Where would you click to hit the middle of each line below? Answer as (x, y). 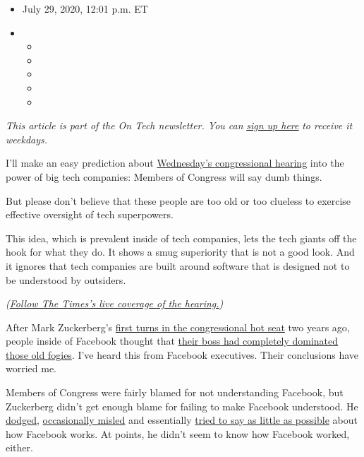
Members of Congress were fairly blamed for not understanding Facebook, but (175, 392)
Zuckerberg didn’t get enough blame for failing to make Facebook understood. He (182, 406)
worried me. (31, 368)
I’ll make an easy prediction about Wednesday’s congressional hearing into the (175, 163)
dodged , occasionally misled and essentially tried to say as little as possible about (182, 420)
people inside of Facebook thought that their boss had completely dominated (172, 341)
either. (19, 447)
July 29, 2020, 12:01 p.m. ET (85, 8)
